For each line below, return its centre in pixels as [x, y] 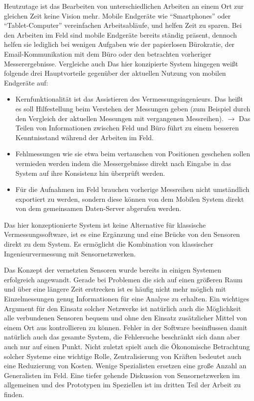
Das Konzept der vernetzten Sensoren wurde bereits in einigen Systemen [113, 270]
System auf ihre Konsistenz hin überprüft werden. [90, 173]
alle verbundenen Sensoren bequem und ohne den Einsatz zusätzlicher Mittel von [126, 318]
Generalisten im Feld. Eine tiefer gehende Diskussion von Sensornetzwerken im [122, 375]
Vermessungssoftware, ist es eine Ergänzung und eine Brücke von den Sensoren [122, 234]
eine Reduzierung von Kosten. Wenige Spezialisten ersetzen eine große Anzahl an [125, 366]
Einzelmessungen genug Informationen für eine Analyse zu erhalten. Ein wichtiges [127, 299]
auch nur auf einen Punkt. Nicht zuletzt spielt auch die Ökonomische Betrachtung [127, 346]
